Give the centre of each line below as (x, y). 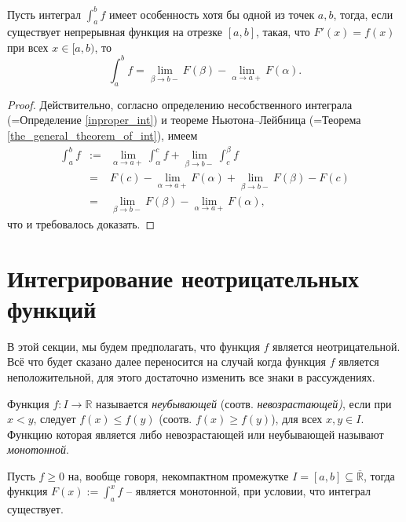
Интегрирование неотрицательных (183, 277)
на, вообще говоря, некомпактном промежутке (178, 475)
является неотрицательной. (337, 346)
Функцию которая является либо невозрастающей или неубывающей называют (196, 434)
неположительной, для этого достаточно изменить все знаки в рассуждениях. (191, 376)
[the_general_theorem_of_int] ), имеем (102, 135)
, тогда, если (363, 14)
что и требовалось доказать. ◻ (81, 223)
